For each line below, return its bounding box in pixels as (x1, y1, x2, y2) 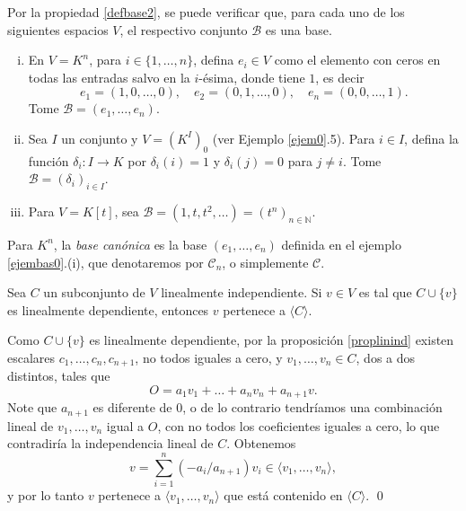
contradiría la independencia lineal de (7, 434, 214, 453)
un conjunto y (61, 128, 138, 147)
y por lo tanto (7, 486, 84, 505)
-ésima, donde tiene (198, 67, 305, 86)
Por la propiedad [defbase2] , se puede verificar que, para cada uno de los (7, 3, 405, 21)
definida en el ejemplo (281, 234, 401, 253)
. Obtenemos (226, 434, 296, 453)
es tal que (358, 283, 412, 302)
